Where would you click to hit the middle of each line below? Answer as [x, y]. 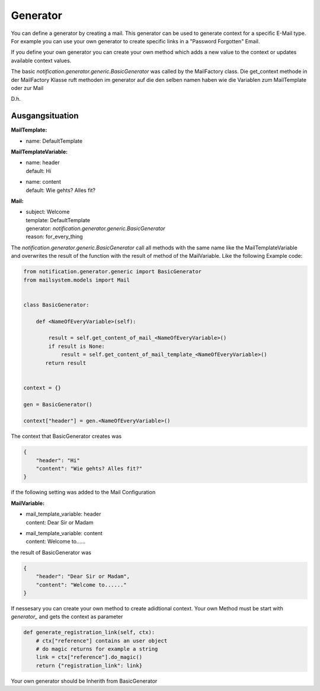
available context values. [41, 60]
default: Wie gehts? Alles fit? [61, 190]
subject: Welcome [48, 212]
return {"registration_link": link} [89, 666]
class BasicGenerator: [56, 305]
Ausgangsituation [45, 116]
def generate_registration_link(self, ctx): [89, 632]
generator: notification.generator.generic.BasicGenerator [95, 229]
